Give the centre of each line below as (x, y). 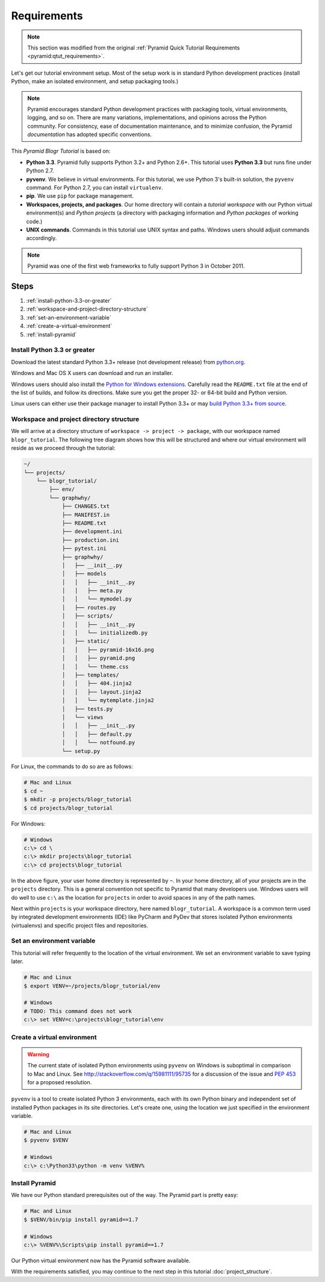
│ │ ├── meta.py (92, 591)
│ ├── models (84, 574)
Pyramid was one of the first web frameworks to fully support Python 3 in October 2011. (136, 266)
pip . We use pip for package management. (80, 196)
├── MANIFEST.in (86, 515)
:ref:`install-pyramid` (51, 334)
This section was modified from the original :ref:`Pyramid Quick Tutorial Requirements (134, 48)
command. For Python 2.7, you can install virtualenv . (94, 188)
